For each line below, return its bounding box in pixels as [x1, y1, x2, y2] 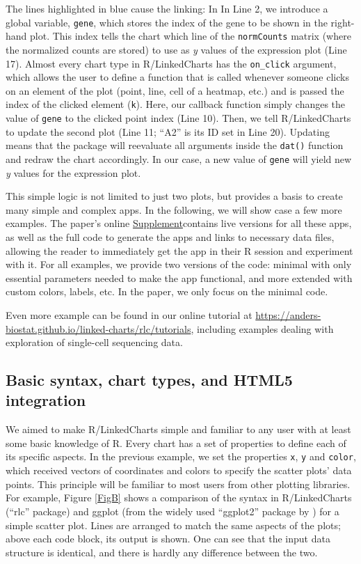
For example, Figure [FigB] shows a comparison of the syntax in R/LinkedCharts [6, 490, 352, 505]
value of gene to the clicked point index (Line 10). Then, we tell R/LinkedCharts [6, 111, 351, 125]
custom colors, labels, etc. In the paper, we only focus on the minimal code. [6, 284, 328, 299]
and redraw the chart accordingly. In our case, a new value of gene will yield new [6, 151, 352, 166]
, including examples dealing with [191, 321, 334, 336]
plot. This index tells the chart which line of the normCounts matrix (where [30, 29, 351, 43]
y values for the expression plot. [6, 165, 141, 180]
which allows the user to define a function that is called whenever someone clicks [6, 70, 349, 84]
